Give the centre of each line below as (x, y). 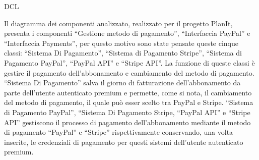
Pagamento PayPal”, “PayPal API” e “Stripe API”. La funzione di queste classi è (129, 62)
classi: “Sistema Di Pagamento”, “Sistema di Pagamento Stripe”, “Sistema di (123, 53)
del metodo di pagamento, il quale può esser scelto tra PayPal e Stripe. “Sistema (129, 102)
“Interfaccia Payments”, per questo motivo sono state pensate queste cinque (121, 43)
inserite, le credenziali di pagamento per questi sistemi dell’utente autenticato (124, 142)
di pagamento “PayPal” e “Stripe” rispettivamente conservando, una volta (119, 132)
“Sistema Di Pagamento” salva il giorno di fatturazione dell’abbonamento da (122, 83)
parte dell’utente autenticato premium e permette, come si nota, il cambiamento (128, 92)
